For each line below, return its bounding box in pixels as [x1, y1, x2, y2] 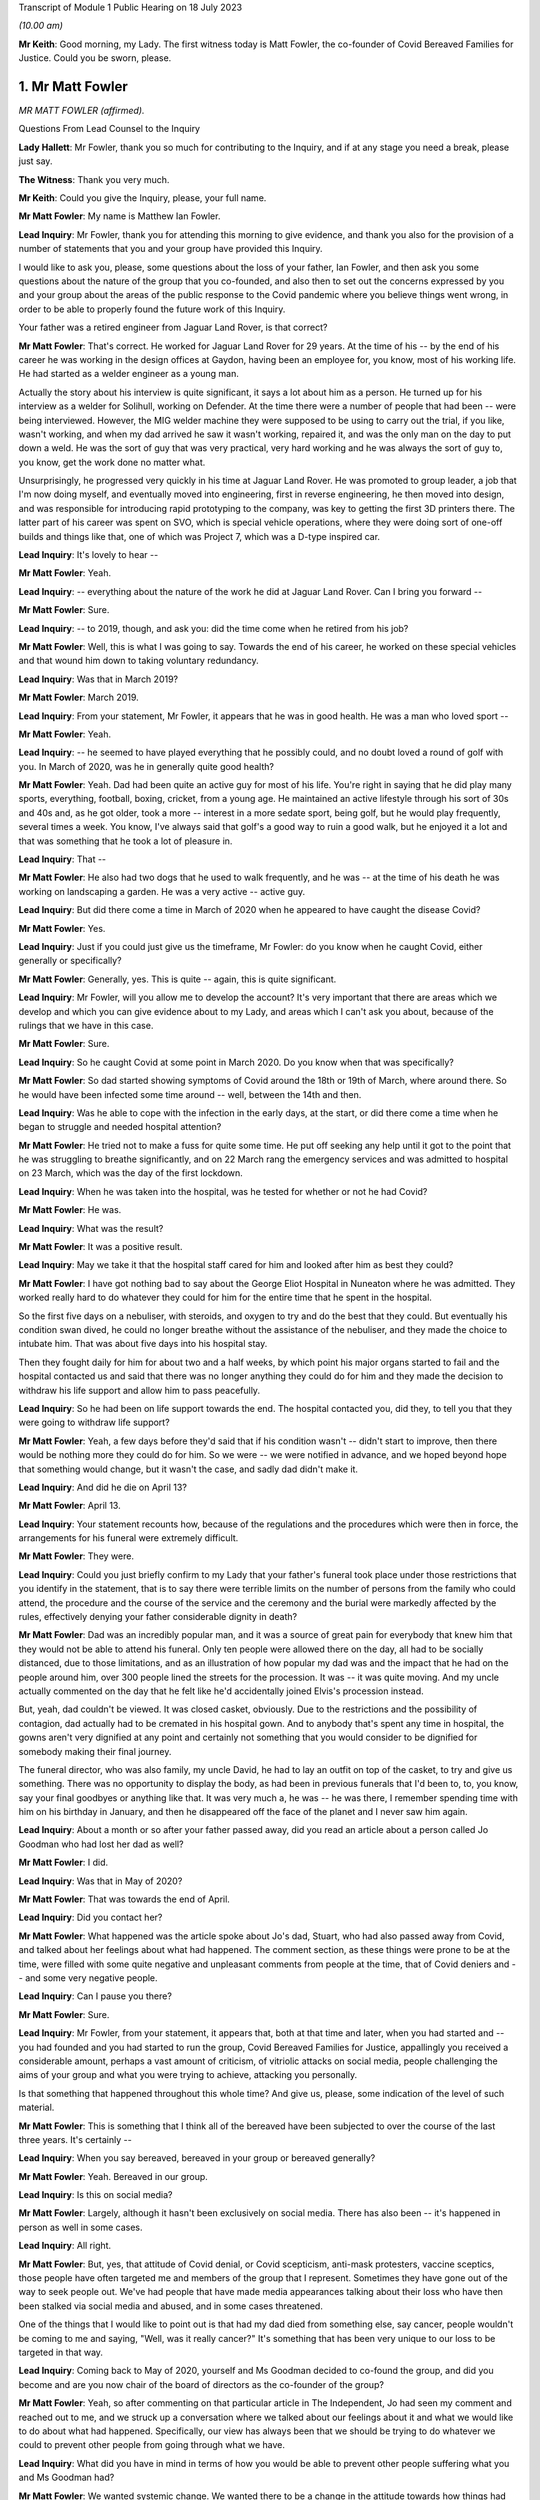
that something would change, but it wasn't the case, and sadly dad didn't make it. [18, 1463, 359, 1475]
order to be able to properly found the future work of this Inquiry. [18, 303, 286, 315]
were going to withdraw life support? [18, 1416, 170, 1429]
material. [18, 2101, 55, 2114]
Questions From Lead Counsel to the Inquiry [18, 123, 200, 135]
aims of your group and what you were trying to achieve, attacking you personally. [18, 2069, 358, 2081]
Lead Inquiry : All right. [18, 2240, 112, 2252]
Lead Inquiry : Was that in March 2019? [18, 673, 179, 685]
